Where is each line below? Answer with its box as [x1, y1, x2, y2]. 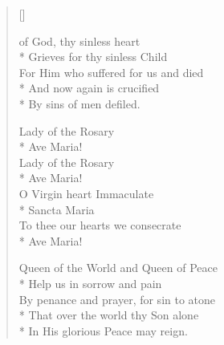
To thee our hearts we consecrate [18, 217, 181, 233]
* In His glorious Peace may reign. [18, 322, 188, 339]
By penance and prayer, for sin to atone [18, 290, 216, 307]
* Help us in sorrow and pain [18, 274, 162, 291]
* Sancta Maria [18, 201, 95, 217]
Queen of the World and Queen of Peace [18, 259, 218, 276]
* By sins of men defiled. [18, 95, 141, 112]
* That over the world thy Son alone [18, 306, 199, 323]
